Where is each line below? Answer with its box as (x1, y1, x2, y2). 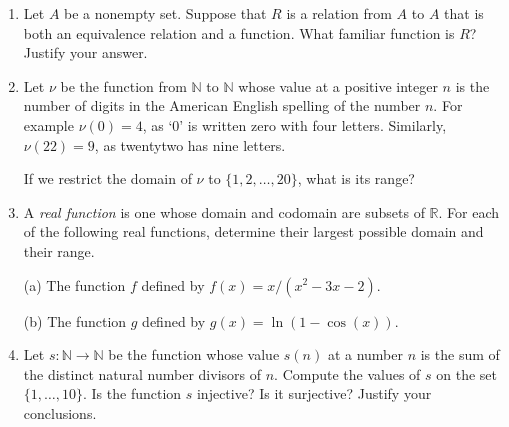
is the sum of (420, 344, 500, 365)
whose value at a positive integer (238, 75, 438, 96)
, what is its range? (297, 168, 415, 189)
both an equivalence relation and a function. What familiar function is (23, 22, 455, 43)
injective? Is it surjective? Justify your (196, 383, 432, 404)
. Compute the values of (274, 363, 421, 384)
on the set (436, 363, 498, 384)
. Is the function (82, 383, 182, 404)
